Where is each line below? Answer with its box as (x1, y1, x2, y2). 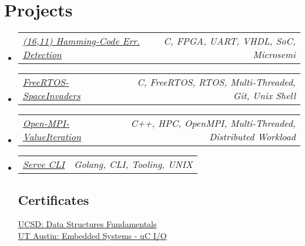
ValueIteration (22, 130, 82, 144)
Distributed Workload (209, 130, 296, 144)
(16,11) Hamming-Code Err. (22, 34, 140, 48)
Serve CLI (22, 157, 65, 171)
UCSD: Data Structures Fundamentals (18, 218, 157, 230)
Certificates (18, 190, 89, 208)
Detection (22, 48, 62, 62)
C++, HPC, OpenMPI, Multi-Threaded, (130, 116, 296, 130)
